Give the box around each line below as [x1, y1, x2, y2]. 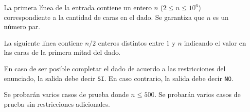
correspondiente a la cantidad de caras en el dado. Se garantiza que [4, 12, 205, 22]
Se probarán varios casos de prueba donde [4, 89, 129, 99]
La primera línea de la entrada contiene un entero [4, 2, 152, 12]
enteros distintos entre [98, 37, 164, 48]
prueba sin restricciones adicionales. [4, 98, 110, 109]
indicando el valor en [184, 37, 246, 48]
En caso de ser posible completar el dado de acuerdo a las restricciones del [4, 63, 226, 73]
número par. [4, 21, 40, 32]
